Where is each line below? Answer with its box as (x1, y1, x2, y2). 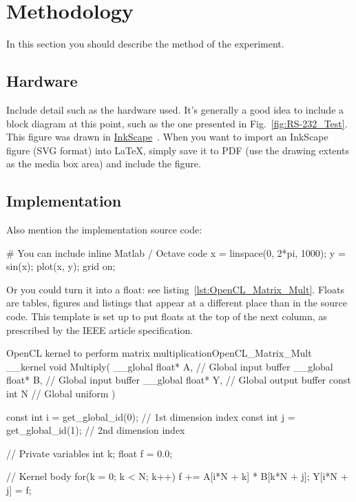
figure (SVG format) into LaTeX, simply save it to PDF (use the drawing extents (6, 143, 349, 157)
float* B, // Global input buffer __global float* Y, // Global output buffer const (6, 373, 351, 387)
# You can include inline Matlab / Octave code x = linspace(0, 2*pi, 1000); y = (6, 245, 346, 260)
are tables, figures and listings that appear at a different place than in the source (6, 295, 347, 310)
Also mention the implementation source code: (6, 222, 202, 237)
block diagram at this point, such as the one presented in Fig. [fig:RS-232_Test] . (6, 116, 348, 130)
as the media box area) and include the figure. (6, 156, 201, 171)
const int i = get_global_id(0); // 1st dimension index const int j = (6, 409, 295, 423)
